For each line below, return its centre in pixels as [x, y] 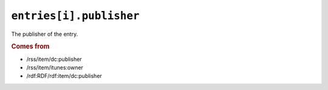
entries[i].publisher [75, 16]
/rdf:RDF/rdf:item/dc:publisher [64, 76]
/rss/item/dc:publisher [54, 59]
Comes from [30, 47]
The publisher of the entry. [45, 34]
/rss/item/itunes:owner [55, 67]
